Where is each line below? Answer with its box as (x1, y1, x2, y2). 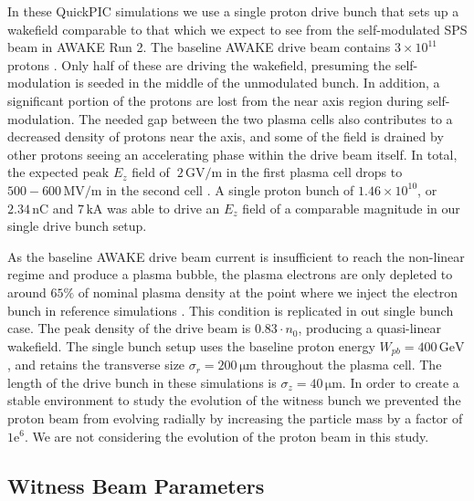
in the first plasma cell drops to (226, 162, 403, 182)
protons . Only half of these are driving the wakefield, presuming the (7, 55, 392, 74)
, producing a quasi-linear (298, 318, 441, 338)
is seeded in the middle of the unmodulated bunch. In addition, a (75, 73, 440, 92)
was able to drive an (106, 198, 220, 217)
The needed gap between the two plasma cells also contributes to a (79, 109, 453, 128)
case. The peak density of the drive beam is (7, 318, 251, 338)
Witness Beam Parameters (7, 471, 265, 499)
